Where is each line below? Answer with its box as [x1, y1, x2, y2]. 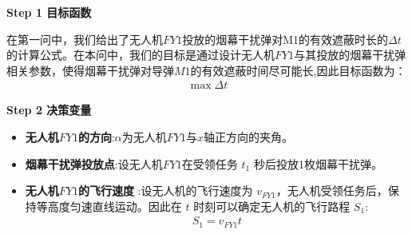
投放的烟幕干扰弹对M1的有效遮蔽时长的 [182, 30, 388, 47]
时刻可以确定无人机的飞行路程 [193, 197, 351, 214]
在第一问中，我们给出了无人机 [6, 30, 163, 47]
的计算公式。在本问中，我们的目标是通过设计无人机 [6, 46, 275, 63]
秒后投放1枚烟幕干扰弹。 [253, 155, 382, 172]
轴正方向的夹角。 [204, 129, 293, 145]
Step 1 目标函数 [6, 4, 92, 20]
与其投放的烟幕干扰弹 [294, 46, 406, 63]
